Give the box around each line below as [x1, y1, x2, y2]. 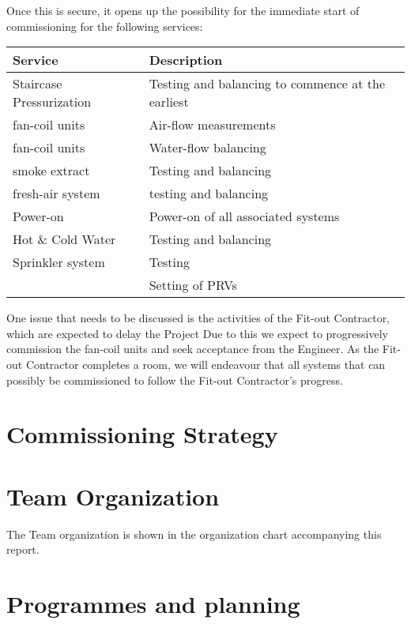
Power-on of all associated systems [149, 207, 340, 226]
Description [149, 51, 223, 70]
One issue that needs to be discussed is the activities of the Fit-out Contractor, [6, 310, 390, 326]
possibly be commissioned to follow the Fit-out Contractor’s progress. [6, 371, 343, 388]
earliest [149, 92, 189, 111]
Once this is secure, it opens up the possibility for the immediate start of [6, 2, 360, 18]
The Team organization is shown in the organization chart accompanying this [6, 525, 382, 542]
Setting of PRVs [149, 276, 237, 295]
